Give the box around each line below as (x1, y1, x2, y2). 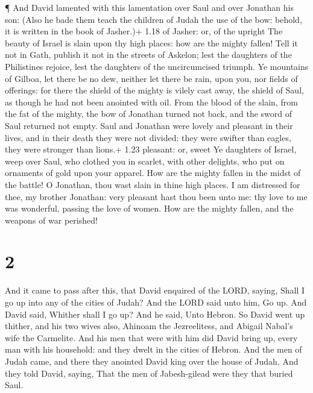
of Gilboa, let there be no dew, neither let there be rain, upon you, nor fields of (5, 72, 298, 84)
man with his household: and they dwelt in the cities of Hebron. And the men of (5, 343, 302, 356)
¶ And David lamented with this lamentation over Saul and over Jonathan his (5, 1, 294, 13)
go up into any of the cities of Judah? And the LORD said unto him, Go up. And (5, 296, 307, 308)
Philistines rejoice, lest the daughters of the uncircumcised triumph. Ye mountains (5, 60, 309, 72)
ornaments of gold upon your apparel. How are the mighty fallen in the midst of (5, 166, 301, 179)
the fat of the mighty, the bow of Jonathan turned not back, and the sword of (5, 107, 292, 120)
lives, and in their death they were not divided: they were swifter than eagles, (5, 131, 291, 143)
